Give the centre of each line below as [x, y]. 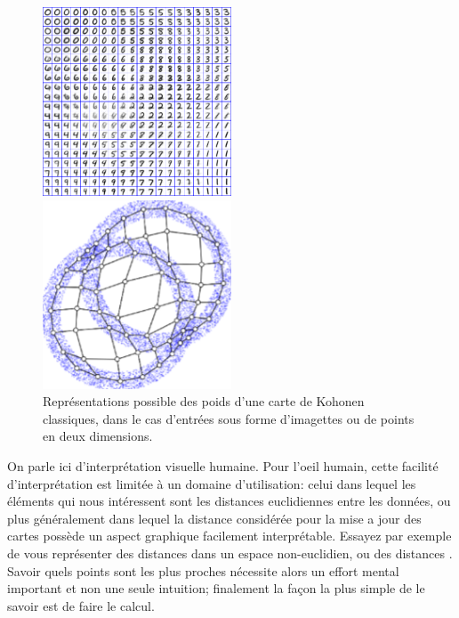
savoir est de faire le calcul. [81, 605]
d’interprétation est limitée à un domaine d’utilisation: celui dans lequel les [212, 483]
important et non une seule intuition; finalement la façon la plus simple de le [216, 588]
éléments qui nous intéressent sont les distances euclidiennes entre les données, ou [229, 501]
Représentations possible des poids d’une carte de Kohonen [204, 401]
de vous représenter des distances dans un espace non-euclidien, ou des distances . [230, 553]
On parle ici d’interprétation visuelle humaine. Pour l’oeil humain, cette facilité [223, 465]
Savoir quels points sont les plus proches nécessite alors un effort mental [203, 570]
